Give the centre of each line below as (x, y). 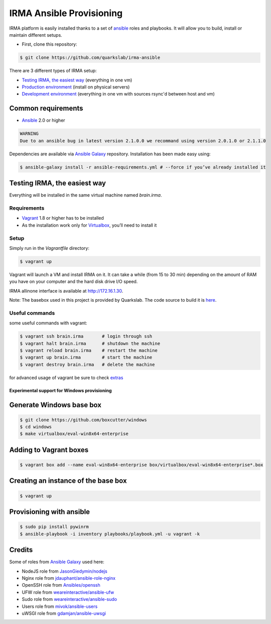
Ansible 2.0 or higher (43, 120)
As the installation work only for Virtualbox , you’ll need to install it (89, 225)
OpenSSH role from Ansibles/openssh (61, 585)
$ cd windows (36, 427)
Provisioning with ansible (50, 512)
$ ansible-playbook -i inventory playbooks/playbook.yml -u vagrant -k (110, 534)
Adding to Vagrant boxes (49, 450)
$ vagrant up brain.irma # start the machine (86, 358)
